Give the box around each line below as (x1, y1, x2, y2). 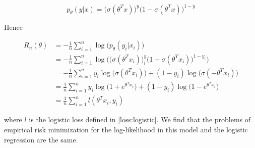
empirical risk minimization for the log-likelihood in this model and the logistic (4, 124, 248, 134)
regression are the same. (4, 134, 78, 144)
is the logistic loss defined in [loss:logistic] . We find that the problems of (29, 114, 251, 125)
